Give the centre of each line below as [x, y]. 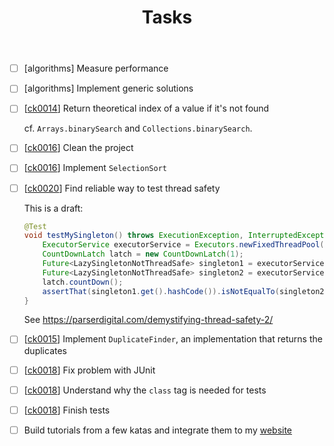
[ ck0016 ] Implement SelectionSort [95, 168]
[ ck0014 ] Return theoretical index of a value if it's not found [146, 108]
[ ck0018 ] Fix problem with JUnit [89, 370]
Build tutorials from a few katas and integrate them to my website [158, 430]
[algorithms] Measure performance [96, 68]
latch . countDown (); [83, 282]
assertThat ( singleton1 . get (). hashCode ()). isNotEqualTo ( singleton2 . [185, 291]
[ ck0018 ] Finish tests [67, 410]
